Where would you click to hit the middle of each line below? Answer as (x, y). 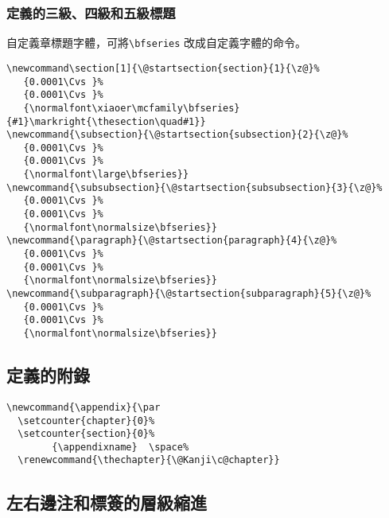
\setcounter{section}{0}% (86, 434)
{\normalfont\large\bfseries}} (106, 175)
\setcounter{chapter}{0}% (86, 421)
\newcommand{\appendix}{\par (84, 407)
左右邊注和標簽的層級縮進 (107, 502)
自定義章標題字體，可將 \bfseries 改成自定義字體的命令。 (157, 43)
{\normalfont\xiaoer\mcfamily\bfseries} (132, 108)
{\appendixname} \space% (121, 447)
